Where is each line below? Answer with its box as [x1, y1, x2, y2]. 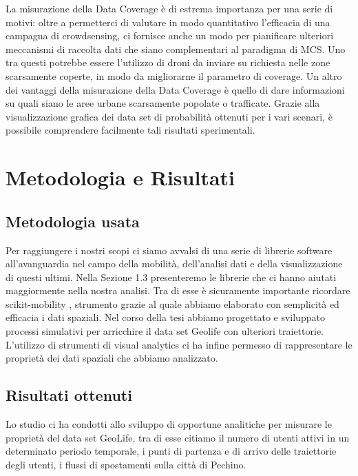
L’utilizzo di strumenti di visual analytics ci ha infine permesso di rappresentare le [6, 337, 352, 351]
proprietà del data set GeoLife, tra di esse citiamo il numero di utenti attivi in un [6, 430, 350, 444]
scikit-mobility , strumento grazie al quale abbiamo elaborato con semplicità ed [6, 296, 339, 311]
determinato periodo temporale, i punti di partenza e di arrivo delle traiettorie [6, 444, 337, 458]
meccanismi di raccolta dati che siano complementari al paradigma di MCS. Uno [6, 41, 346, 56]
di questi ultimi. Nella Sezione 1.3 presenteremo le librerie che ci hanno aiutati [6, 269, 337, 284]
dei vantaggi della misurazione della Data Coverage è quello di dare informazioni [6, 82, 345, 96]
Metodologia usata [6, 210, 140, 231]
